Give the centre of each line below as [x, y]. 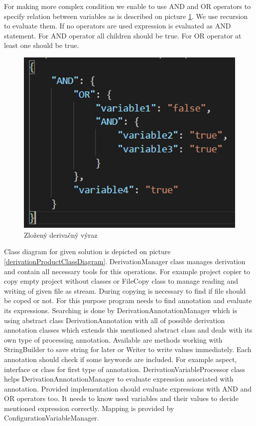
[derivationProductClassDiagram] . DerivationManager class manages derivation [125, 261]
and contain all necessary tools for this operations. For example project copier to [127, 271]
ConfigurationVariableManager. [52, 418]
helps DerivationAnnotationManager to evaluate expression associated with [119, 379]
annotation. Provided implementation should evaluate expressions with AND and [128, 388]
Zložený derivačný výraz [61, 234]
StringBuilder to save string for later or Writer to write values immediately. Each [128, 349]
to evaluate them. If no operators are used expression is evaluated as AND [118, 26]
